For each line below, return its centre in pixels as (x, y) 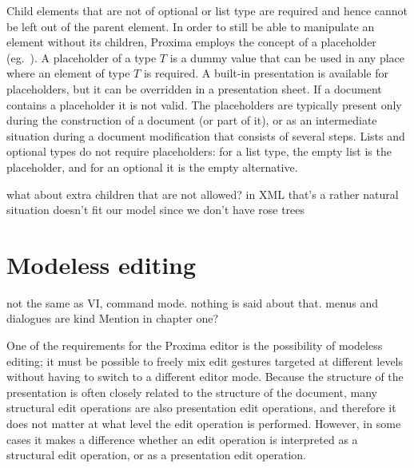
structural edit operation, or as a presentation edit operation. (157, 455)
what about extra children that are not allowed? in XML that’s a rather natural (203, 194)
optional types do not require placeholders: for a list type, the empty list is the (199, 151)
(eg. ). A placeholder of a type (82, 57)
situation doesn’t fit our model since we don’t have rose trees (156, 210)
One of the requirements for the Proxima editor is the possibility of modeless (195, 345)
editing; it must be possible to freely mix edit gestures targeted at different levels (205, 361)
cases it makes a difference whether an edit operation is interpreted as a (182, 439)
